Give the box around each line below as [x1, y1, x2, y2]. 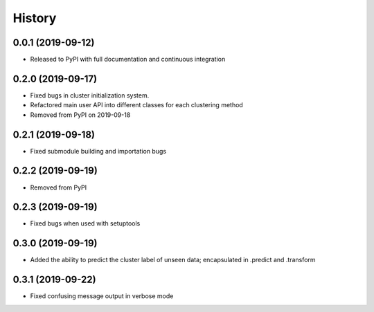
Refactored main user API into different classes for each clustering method [30, 101, 244, 109]
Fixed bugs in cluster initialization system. [30, 91, 150, 100]
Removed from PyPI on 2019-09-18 [30, 111, 131, 119]
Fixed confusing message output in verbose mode [30, 292, 174, 300]
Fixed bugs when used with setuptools [30, 219, 141, 228]
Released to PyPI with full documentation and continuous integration [30, 55, 226, 64]
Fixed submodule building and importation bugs [30, 147, 166, 155]
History [12, 10, 57, 26]
